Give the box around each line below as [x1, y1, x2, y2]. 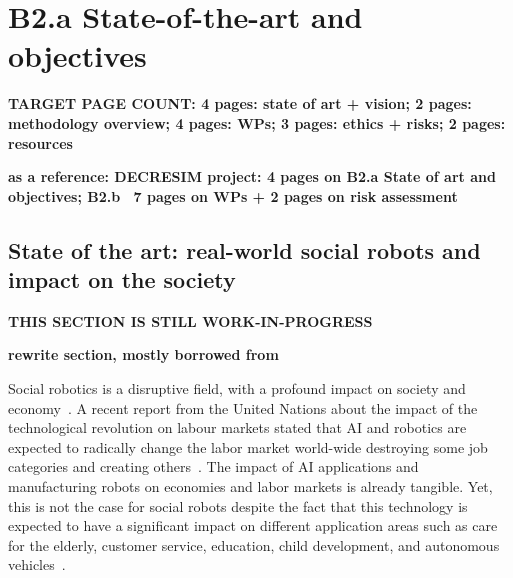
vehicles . [8, 554, 66, 575]
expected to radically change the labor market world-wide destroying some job [8, 436, 488, 457]
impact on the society [8, 264, 236, 295]
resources [8, 132, 73, 153]
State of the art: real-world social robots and [8, 234, 481, 265]
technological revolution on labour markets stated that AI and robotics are [8, 417, 467, 438]
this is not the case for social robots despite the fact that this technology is [8, 495, 468, 516]
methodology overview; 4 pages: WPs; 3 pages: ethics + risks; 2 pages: [8, 112, 506, 133]
